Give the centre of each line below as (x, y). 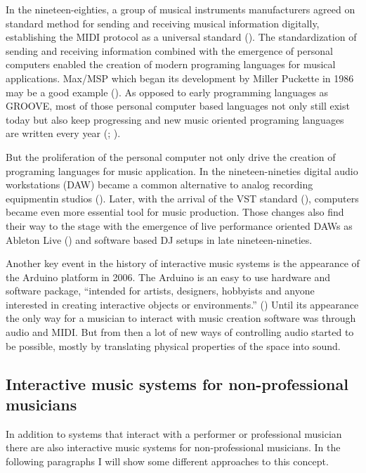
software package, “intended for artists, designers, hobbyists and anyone (160, 291)
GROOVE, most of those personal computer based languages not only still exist (178, 106)
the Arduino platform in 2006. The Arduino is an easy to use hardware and (168, 277)
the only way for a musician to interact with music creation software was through (181, 318)
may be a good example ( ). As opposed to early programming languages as (167, 92)
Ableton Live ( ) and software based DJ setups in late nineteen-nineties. (159, 239)
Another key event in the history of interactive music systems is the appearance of (183, 263)
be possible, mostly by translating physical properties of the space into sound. (173, 345)
